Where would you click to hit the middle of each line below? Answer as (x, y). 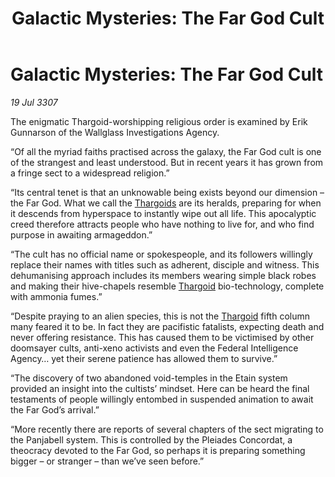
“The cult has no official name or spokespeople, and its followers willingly (161, 254)
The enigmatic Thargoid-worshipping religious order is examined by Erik (159, 121)
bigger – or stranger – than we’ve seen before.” (107, 461)
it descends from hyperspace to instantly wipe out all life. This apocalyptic (163, 213)
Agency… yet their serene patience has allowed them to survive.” (144, 358)
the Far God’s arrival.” (55, 409)
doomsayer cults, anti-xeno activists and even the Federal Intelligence (154, 348)
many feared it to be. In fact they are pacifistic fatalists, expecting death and (167, 326)
